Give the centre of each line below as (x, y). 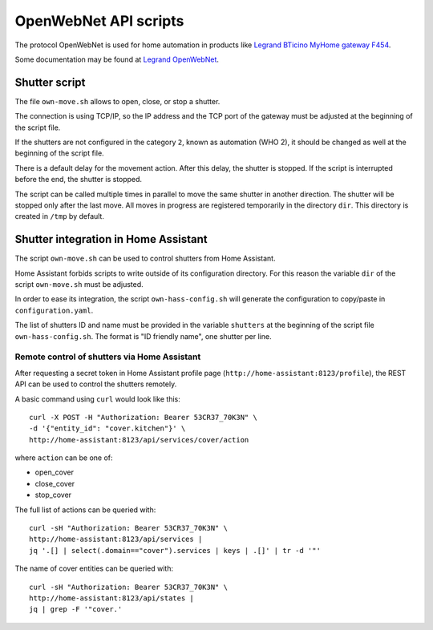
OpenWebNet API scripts (99, 21)
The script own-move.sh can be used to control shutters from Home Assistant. (145, 258)
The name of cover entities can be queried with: (94, 568)
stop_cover (53, 495)
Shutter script (50, 82)
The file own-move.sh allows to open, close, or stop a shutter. (117, 101)
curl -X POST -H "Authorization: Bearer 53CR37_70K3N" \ (144, 417)
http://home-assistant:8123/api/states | (111, 598)
